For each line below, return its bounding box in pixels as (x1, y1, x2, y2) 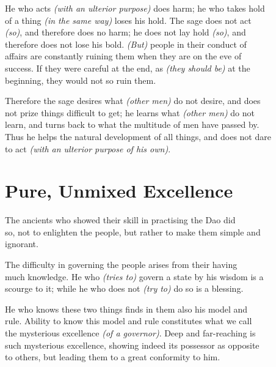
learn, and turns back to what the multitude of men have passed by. (5, 118, 260, 131)
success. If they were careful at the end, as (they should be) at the (5, 61, 250, 74)
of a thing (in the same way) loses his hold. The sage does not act (5, 13, 252, 26)
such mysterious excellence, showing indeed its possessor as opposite (5, 338, 260, 351)
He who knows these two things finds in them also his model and (5, 302, 248, 315)
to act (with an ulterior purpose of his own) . (5, 142, 171, 155)
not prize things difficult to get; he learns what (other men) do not (5, 106, 255, 119)
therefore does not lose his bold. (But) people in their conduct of (5, 37, 247, 50)
